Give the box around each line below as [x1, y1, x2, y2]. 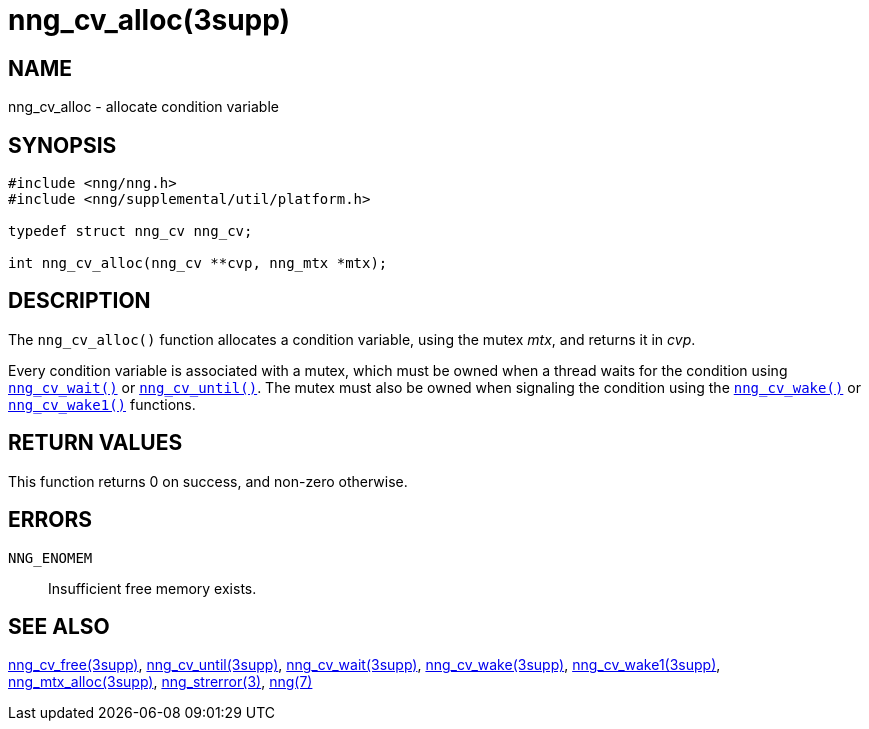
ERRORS [8, 507, 93, 533]
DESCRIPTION [8, 288, 151, 314]
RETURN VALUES [8, 430, 183, 456]
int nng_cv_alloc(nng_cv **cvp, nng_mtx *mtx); [8, 255, 388, 272]
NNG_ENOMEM [8, 549, 93, 566]
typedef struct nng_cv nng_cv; [8, 223, 253, 240]
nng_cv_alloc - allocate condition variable [8, 98, 279, 116]
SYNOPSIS [8, 132, 117, 158]
